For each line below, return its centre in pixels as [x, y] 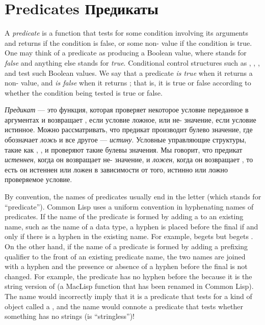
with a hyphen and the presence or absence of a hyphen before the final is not [126, 266]
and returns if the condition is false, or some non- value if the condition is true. [128, 42]
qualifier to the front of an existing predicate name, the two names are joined [125, 256]
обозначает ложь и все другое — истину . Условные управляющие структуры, [126, 140]
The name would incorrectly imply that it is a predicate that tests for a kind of [128, 296]
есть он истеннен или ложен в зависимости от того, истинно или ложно [116, 169]
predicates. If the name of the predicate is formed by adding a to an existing [124, 216]
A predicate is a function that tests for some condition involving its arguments [126, 33]
